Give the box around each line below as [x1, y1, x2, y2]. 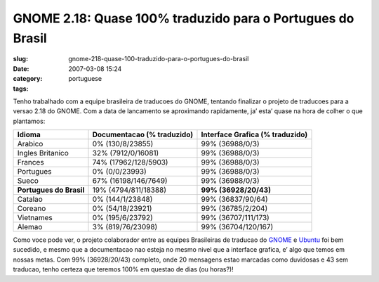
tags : [13, 84, 29, 93]
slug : [13, 55, 28, 63]
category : [13, 75, 43, 83]
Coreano [17, 204, 46, 214]
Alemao [17, 222, 43, 232]
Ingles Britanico [17, 148, 69, 158]
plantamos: [13, 117, 46, 125]
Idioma [17, 130, 41, 140]
